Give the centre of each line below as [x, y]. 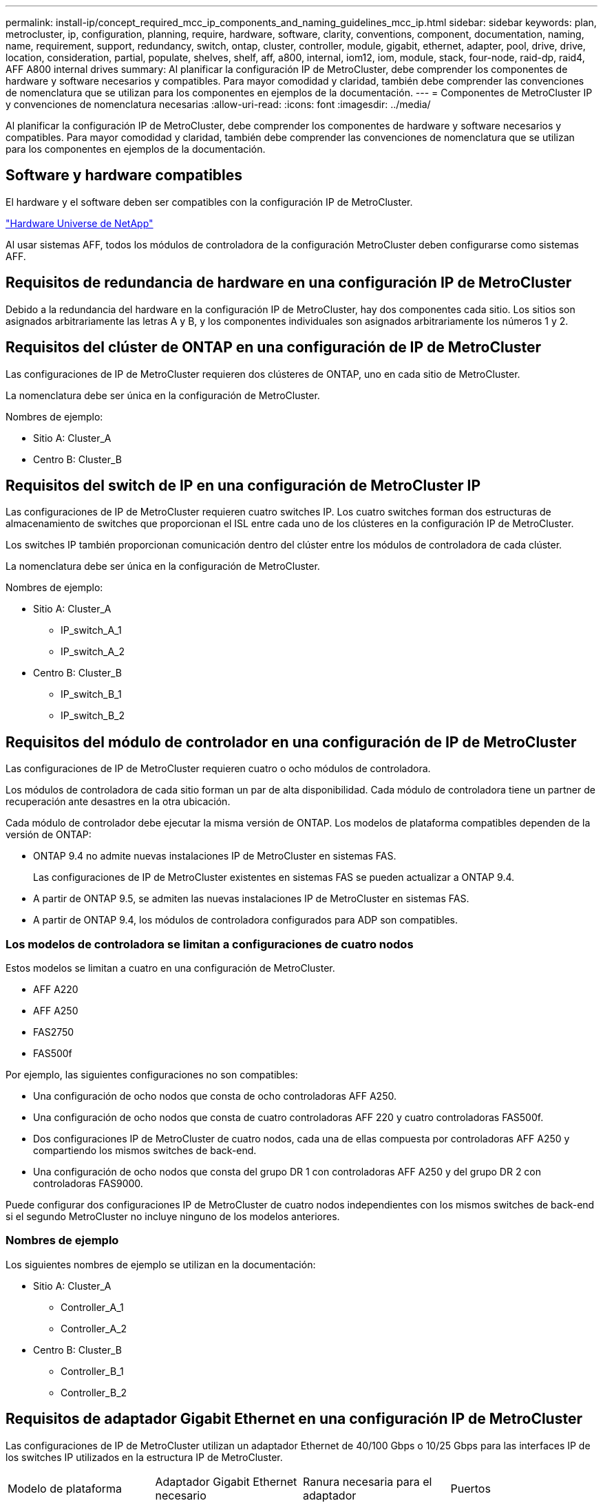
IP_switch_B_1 [91, 694]
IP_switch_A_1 [91, 630]
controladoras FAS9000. [88, 1183]
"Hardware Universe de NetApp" [80, 223]
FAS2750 [54, 1032]
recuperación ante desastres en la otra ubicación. [118, 802]
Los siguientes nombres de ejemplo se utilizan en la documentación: [161, 1264]
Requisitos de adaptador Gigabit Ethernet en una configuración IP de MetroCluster [294, 1419]
